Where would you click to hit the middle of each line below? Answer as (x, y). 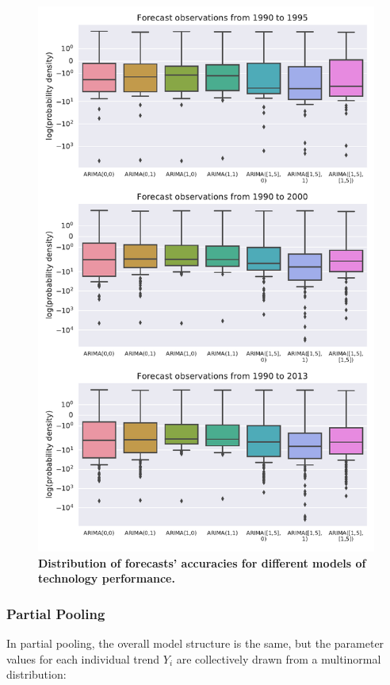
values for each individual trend (83, 658)
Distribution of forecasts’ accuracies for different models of (202, 562)
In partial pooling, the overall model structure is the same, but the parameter (195, 643)
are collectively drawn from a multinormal (279, 658)
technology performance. (107, 578)
